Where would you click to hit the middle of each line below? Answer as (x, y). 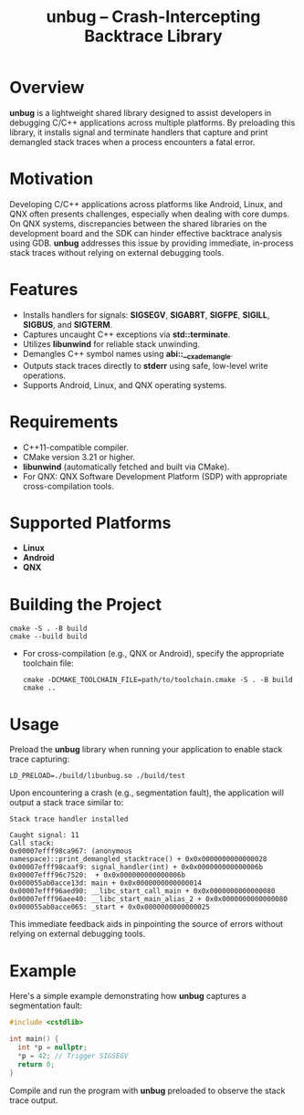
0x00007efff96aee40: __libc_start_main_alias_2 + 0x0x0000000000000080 (148, 899)
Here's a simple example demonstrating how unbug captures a (128, 996)
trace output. (34, 1100)
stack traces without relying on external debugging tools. (117, 252)
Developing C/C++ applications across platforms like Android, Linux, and (146, 204)
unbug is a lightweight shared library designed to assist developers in (141, 112)
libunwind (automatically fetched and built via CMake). (126, 467)
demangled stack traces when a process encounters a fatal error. (132, 142)
